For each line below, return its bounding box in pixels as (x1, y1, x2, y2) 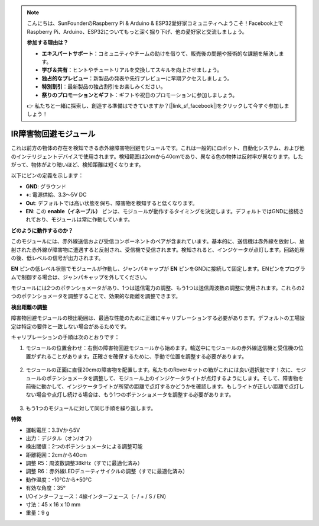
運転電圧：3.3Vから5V (25, 426, 80, 434)
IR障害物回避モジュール (11, 129, 96, 139)
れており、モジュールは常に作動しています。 (25, 216, 133, 223)
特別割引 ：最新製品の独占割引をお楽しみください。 (41, 83, 166, 90)
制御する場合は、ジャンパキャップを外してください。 (21, 273, 151, 281)
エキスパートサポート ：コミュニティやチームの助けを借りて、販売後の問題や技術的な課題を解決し (41, 50, 279, 57)
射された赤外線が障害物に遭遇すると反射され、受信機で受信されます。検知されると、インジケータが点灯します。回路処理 (11, 246, 305, 253)
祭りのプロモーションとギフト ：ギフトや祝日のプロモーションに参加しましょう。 (41, 91, 238, 98)
